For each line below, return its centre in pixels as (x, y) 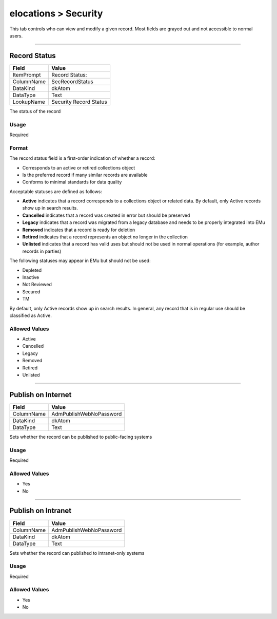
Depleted (32, 270)
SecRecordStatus (72, 81)
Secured (31, 292)
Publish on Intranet (41, 511)
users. (16, 35)
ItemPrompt (27, 74)
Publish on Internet (41, 395)
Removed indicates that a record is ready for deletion (79, 230)
